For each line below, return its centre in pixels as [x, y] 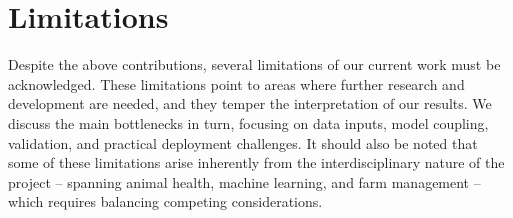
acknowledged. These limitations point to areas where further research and [236, 83]
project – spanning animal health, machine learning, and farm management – [244, 181]
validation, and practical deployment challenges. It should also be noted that [243, 142]
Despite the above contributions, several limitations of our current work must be [254, 64]
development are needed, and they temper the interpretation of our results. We [250, 103]
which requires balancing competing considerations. [165, 201]
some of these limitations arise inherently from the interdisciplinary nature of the [256, 162]
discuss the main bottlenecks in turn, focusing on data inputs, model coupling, [248, 122]
